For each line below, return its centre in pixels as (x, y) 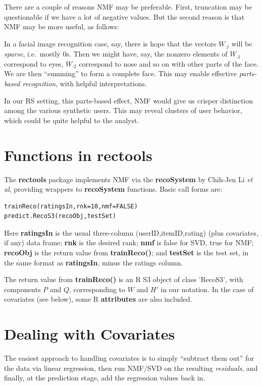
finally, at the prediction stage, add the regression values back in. (105, 378)
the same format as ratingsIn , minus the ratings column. (94, 262)
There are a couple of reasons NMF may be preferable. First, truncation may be (128, 7)
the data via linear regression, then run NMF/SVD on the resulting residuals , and (131, 368)
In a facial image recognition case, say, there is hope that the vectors (110, 43)
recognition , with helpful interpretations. (85, 84)
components (22, 289)
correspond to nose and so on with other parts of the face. (169, 63)
